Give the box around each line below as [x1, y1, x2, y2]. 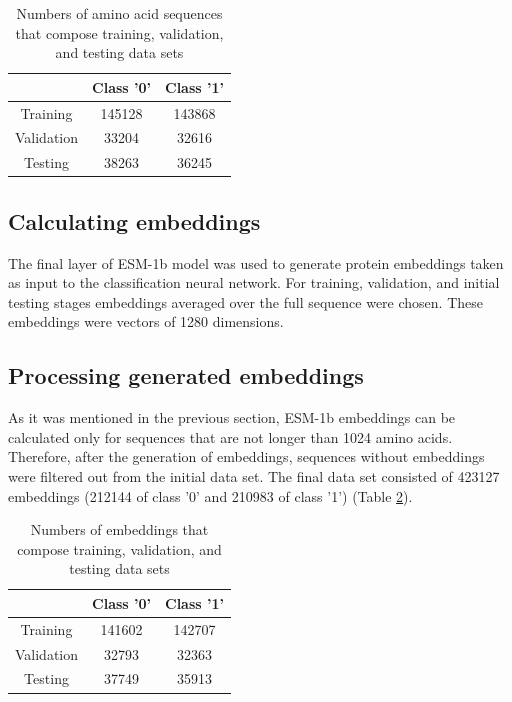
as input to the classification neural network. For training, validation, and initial [8, 272, 500, 293]
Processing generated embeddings [8, 360, 364, 391]
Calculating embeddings [8, 205, 261, 236]
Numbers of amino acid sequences [16, 3, 223, 23]
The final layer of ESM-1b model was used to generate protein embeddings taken [8, 252, 504, 273]
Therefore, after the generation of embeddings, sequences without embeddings [8, 446, 485, 467]
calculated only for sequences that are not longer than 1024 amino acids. [8, 426, 453, 447]
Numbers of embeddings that [30, 519, 209, 540]
